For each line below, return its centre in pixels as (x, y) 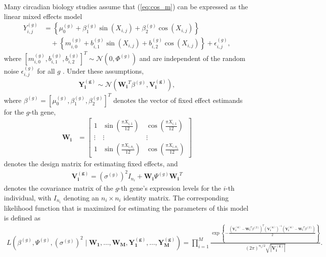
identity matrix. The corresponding (176, 197)
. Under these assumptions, (103, 70)
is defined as (22, 217)
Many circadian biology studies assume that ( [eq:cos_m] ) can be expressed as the (126, 6)
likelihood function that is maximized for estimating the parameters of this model (126, 208)
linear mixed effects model (43, 16)
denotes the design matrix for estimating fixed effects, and (91, 164)
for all (46, 70)
